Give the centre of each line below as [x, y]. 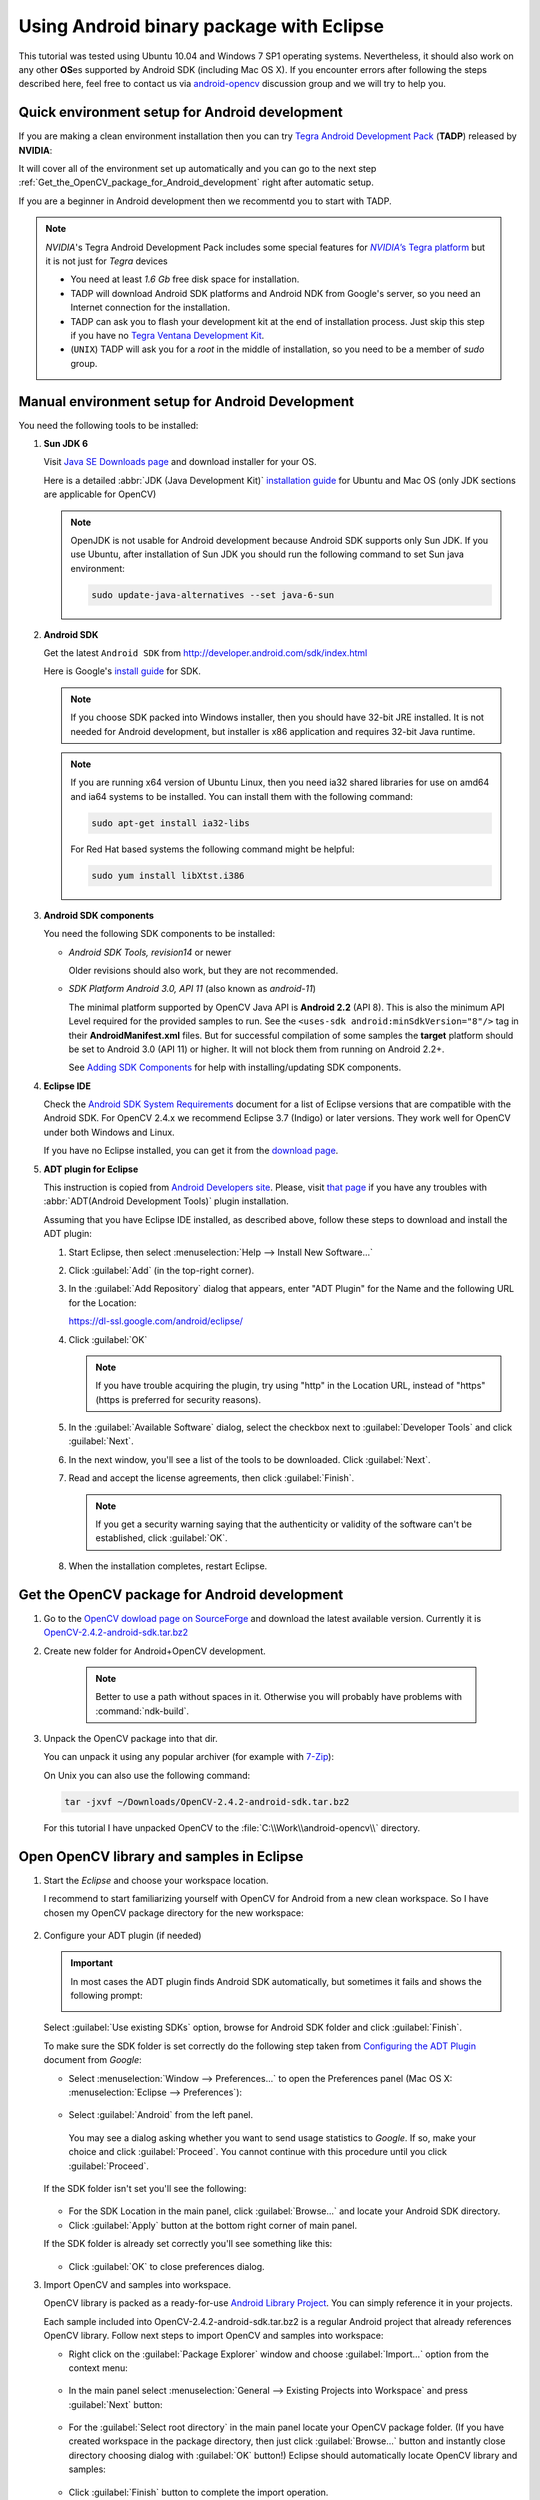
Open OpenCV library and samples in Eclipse [161, 1856]
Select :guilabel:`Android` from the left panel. [161, 2115]
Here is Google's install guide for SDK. [122, 671]
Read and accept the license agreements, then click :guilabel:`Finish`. [211, 1478]
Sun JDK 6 [66, 443]
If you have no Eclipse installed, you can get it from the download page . [191, 1151]
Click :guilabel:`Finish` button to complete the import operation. [198, 2492]
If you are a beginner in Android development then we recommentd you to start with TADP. [205, 201]
